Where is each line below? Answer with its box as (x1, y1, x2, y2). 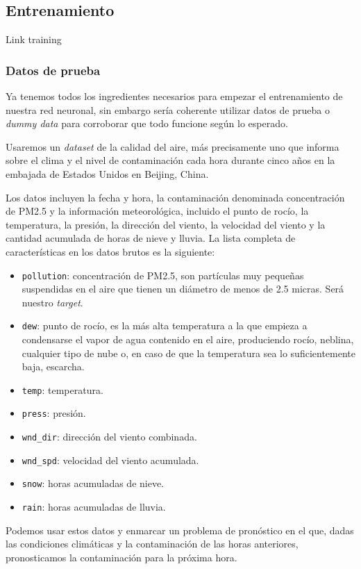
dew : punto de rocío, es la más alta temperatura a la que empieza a (22, 318, 308, 333)
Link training (6, 32, 62, 47)
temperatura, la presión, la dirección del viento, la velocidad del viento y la (6, 217, 326, 231)
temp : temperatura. (22, 382, 103, 397)
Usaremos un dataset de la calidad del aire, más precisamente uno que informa (6, 139, 339, 154)
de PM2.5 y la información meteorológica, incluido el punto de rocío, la (6, 204, 309, 218)
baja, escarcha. (22, 359, 85, 374)
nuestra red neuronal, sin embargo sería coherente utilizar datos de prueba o (6, 102, 330, 117)
